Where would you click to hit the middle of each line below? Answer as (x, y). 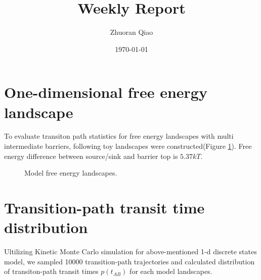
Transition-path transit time (104, 207)
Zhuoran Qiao (132, 32)
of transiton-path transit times (51, 271)
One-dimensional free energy (106, 92)
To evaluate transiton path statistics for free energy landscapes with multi (119, 136)
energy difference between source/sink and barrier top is (91, 156)
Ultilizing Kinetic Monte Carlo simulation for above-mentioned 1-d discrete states (130, 251)
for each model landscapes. (171, 271)
